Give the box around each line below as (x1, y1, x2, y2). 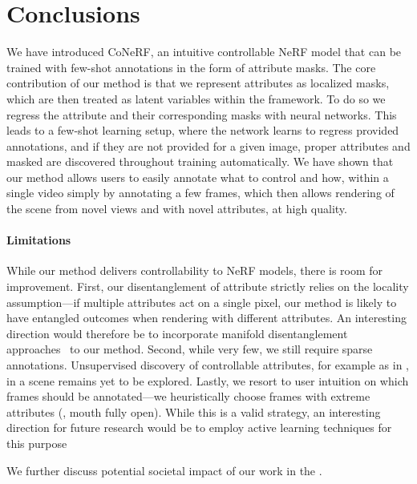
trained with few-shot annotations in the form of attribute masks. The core (6, 58, 376, 75)
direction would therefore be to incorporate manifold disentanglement (6, 325, 348, 341)
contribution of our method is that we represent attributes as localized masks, (6, 75, 390, 91)
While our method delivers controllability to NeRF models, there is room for (6, 262, 383, 279)
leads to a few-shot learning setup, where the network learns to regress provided (6, 122, 399, 139)
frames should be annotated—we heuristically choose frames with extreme (6, 388, 370, 405)
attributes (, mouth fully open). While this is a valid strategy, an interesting (6, 403, 381, 420)
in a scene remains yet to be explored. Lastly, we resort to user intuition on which (6, 372, 409, 389)
